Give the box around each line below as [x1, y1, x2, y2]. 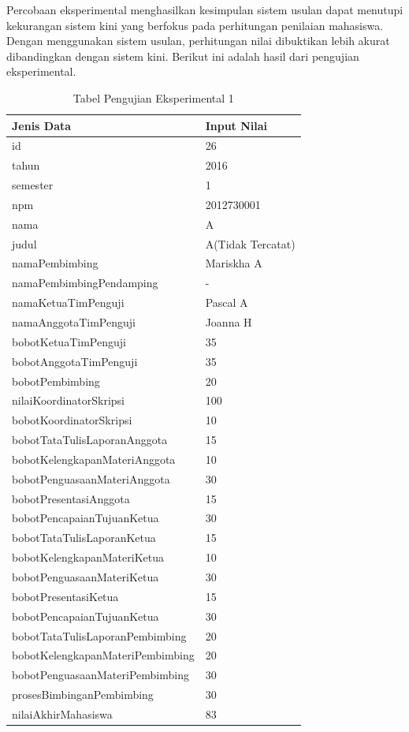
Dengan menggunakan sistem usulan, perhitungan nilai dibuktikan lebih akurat [6, 32, 390, 49]
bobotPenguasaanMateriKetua [12, 568, 159, 584]
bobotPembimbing [12, 372, 100, 389]
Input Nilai [205, 117, 268, 133]
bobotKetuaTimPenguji [12, 333, 126, 349]
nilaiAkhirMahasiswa [12, 705, 113, 722]
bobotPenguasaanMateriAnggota [12, 470, 170, 487]
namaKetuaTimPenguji [12, 294, 125, 311]
